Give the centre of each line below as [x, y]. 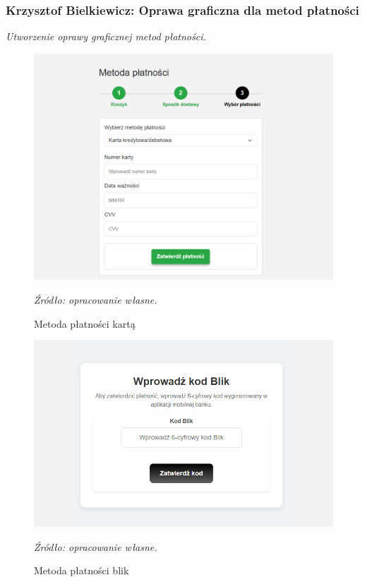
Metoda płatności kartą [85, 323]
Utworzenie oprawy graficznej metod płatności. [106, 36]
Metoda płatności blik [82, 570]
